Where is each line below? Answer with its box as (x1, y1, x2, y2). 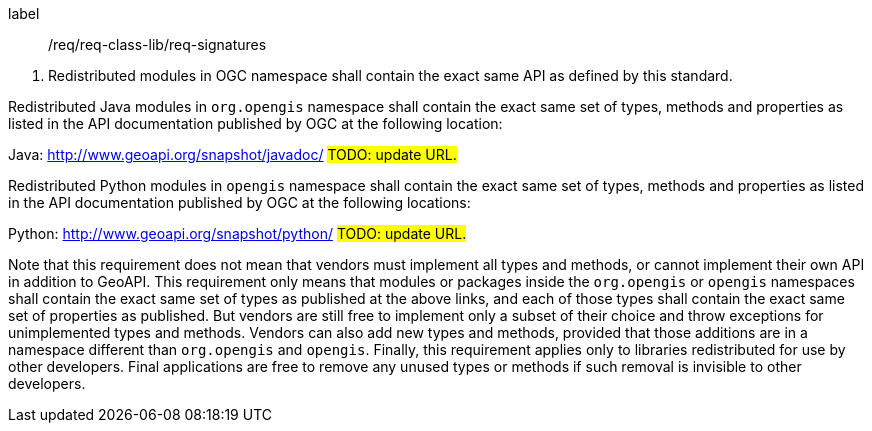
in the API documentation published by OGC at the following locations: (8, 194, 471, 211)
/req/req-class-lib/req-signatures (48, 36, 267, 53)
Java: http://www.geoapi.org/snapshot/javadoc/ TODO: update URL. (8, 146, 457, 163)
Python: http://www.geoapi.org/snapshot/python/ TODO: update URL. (8, 225, 467, 242)
